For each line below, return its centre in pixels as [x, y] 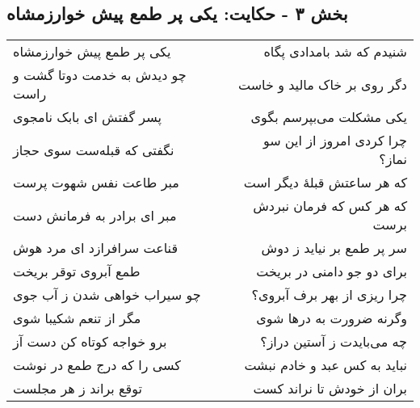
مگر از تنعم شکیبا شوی [77, 318]
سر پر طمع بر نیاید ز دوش [334, 248]
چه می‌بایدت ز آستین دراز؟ [334, 342]
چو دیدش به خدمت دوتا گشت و [100, 75]
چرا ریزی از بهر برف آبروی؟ [329, 295]
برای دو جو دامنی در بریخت [332, 271]
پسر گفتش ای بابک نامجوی [87, 117]
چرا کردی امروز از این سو [335, 141]
